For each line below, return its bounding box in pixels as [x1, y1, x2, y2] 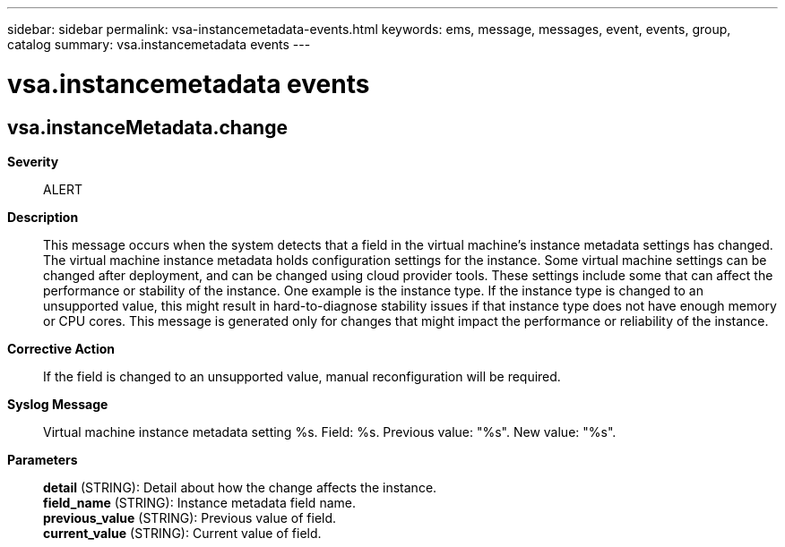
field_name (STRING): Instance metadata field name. [43, 494, 356, 510]
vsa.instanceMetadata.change [7, 115, 288, 139]
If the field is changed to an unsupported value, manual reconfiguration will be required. [43, 368, 561, 384]
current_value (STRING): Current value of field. [43, 525, 322, 541]
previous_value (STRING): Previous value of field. [43, 509, 337, 526]
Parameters [7, 451, 78, 467]
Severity [7, 153, 59, 169]
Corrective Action [7, 340, 115, 356]
